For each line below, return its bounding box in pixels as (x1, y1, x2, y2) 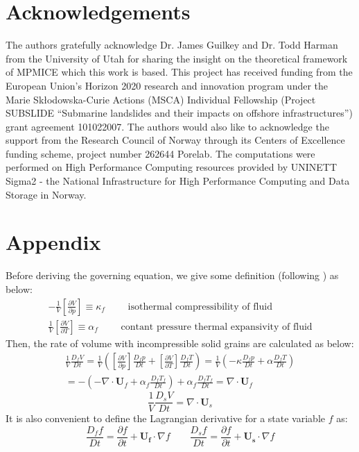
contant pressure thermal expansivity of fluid (121, 321, 313, 332)
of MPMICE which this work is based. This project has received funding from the (6, 65, 353, 79)
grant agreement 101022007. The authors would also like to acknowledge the (6, 119, 329, 133)
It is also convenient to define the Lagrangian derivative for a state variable (6, 411, 326, 426)
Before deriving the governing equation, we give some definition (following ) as (6, 268, 339, 283)
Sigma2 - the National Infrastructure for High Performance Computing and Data (6, 174, 350, 188)
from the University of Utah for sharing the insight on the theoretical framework (6, 51, 348, 65)
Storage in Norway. (6, 187, 87, 201)
